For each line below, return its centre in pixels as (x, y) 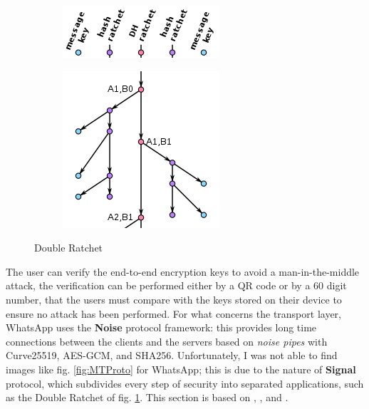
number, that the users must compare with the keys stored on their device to (174, 299)
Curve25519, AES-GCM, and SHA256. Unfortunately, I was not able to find (172, 355)
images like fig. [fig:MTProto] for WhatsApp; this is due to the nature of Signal (181, 369)
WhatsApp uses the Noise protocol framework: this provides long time (161, 327)
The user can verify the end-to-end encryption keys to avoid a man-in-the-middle (183, 271)
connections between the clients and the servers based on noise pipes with (167, 341)
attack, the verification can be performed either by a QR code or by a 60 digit (176, 285)
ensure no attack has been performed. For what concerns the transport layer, (173, 313)
